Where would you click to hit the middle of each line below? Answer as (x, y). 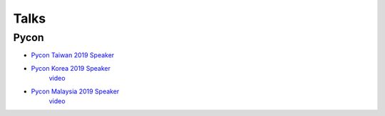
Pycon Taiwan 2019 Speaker (73, 55)
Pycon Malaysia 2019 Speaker (75, 91)
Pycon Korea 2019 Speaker (71, 68)
